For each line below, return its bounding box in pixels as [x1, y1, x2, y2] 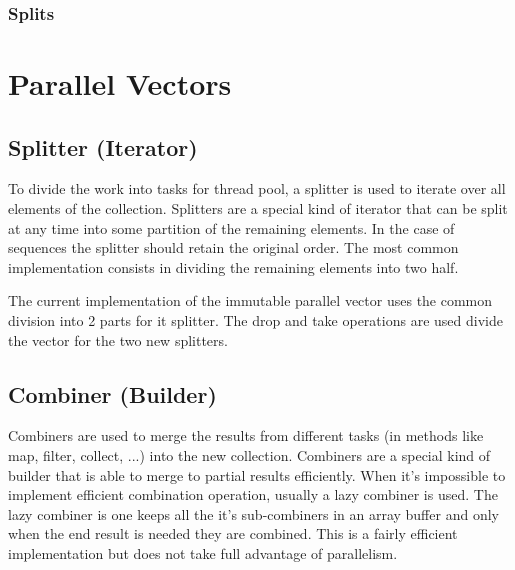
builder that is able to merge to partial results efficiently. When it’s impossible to [8, 464, 506, 485]
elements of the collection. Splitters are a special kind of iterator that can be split [8, 198, 508, 219]
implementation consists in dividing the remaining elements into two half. [8, 256, 459, 277]
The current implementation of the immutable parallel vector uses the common [8, 290, 493, 311]
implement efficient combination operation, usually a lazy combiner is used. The [8, 484, 498, 505]
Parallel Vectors [8, 63, 232, 104]
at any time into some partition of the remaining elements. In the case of [8, 217, 455, 238]
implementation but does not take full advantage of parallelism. [8, 542, 398, 563]
